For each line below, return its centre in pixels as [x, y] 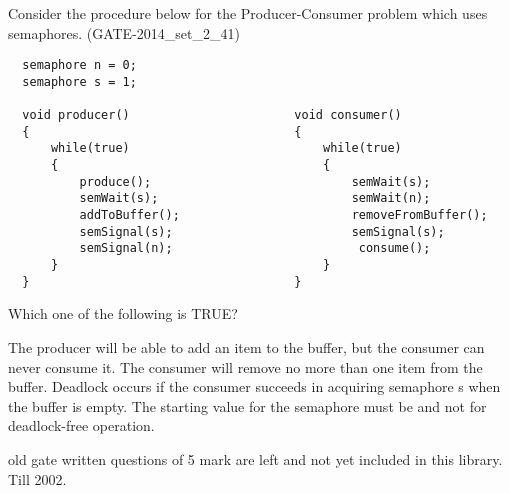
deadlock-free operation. [81, 425]
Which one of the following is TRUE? [123, 313]
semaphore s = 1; [79, 81]
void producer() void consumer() [212, 115]
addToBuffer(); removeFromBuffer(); [283, 215]
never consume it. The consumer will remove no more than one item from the [245, 366]
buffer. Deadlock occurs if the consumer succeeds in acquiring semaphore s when [254, 386]
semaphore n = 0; [79, 65]
